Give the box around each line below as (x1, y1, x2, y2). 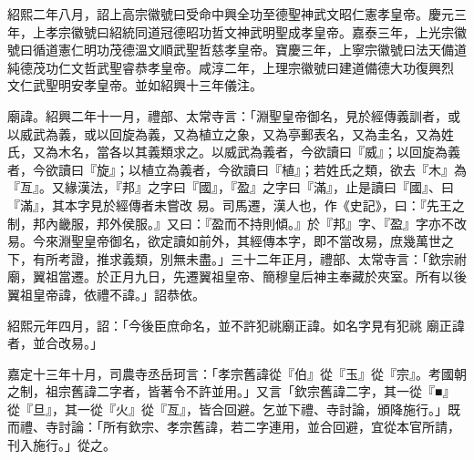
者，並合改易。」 (7, 333, 103, 353)
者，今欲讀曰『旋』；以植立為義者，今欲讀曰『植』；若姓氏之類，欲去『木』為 (7, 159, 467, 179)
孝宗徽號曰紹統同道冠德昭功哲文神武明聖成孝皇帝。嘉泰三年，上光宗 (45, 22, 454, 41)
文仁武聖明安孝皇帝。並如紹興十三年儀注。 (7, 76, 263, 95)
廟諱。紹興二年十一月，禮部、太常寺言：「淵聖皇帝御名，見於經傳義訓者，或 (7, 106, 460, 125)
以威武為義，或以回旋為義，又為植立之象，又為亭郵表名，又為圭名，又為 (7, 124, 441, 143)
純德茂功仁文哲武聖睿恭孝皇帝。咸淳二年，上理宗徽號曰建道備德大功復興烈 (7, 57, 454, 77)
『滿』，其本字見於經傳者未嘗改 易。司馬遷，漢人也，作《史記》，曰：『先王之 (7, 195, 465, 214)
